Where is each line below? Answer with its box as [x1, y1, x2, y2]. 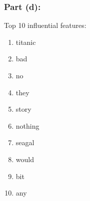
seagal [15, 137, 34, 148]
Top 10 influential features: [4, 20, 86, 30]
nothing [15, 120, 39, 131]
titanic [15, 36, 36, 47]
